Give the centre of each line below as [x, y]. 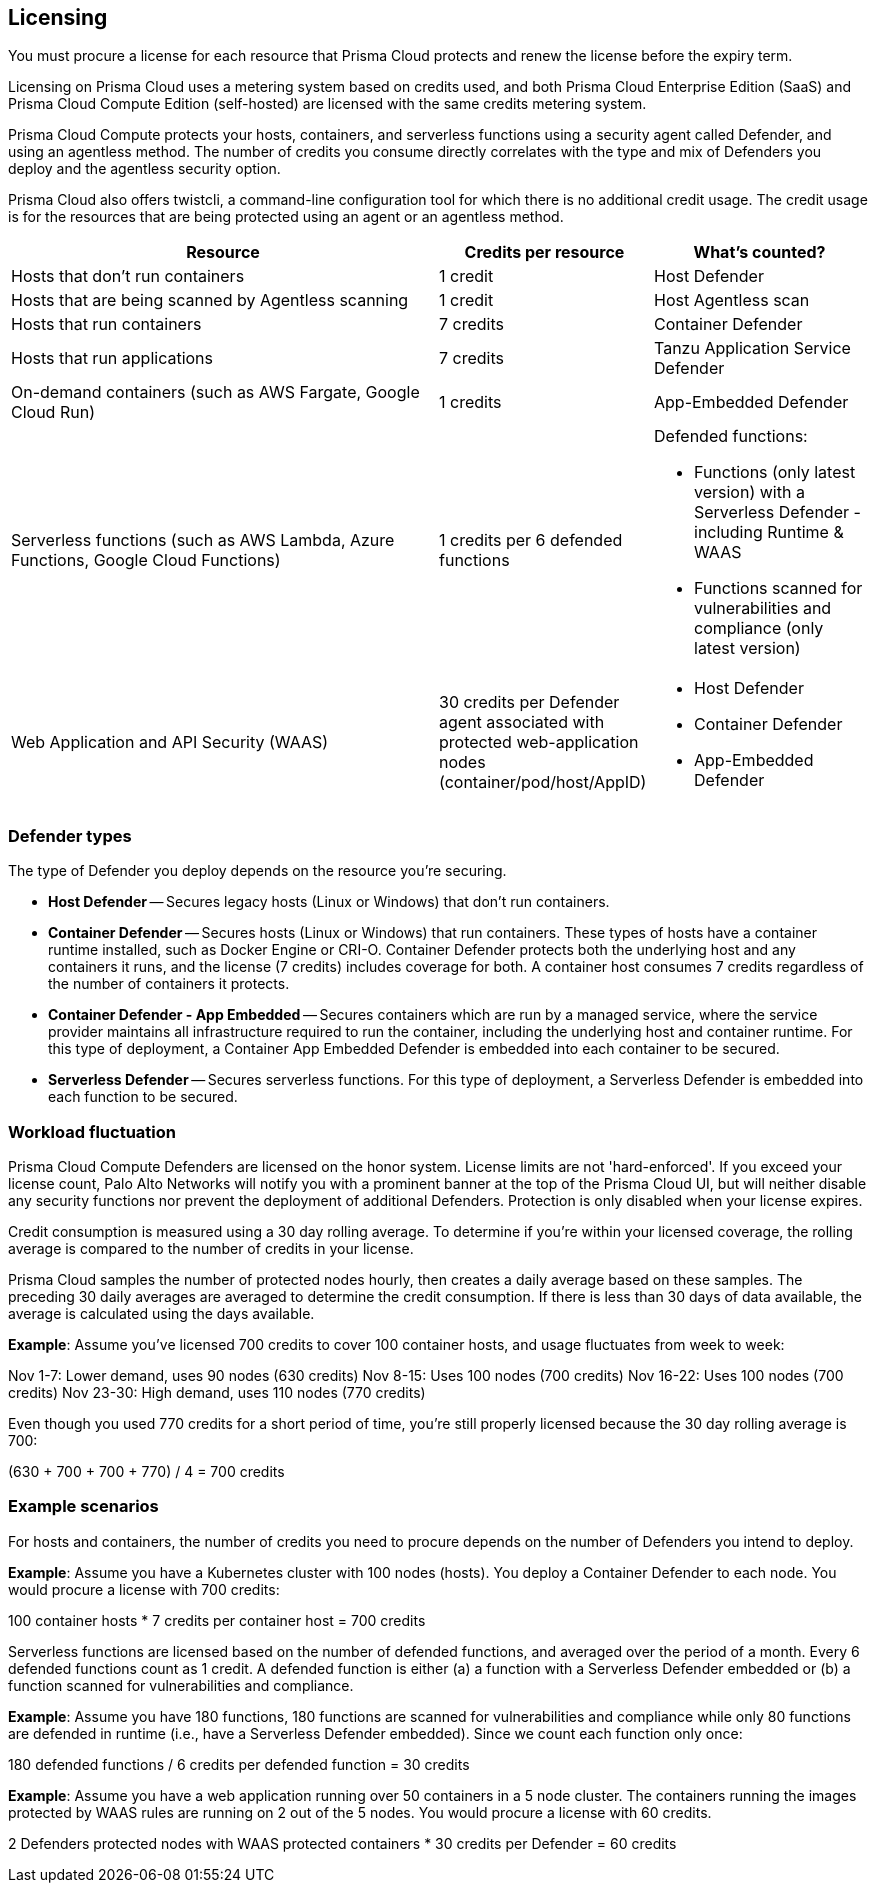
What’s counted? [759, 252]
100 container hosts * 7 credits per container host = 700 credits [217, 1620]
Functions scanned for [778, 588]
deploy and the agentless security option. [144, 169]
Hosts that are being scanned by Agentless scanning [210, 300]
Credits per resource [544, 252]
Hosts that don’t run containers [128, 276]
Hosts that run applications [112, 358]
